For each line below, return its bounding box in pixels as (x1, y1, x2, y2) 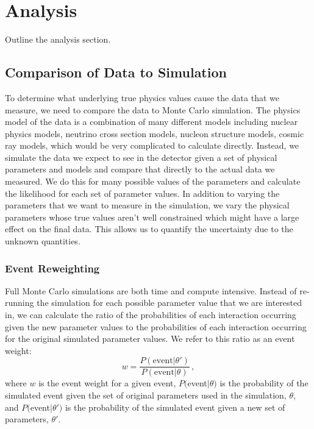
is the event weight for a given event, (38, 377, 176, 389)
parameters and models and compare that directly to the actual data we (5, 163, 275, 175)
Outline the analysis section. (5, 33, 111, 46)
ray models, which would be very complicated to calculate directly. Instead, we (5, 139, 299, 152)
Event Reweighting (5, 260, 100, 275)
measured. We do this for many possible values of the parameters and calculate (5, 175, 301, 188)
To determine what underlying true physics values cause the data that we (5, 91, 279, 104)
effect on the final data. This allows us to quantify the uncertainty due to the (5, 222, 293, 235)
